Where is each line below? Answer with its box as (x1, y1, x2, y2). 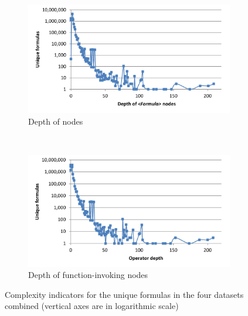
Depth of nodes (28, 115, 83, 127)
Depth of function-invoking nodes (28, 269, 148, 281)
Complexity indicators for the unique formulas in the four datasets (5, 288, 244, 300)
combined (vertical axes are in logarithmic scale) (5, 300, 179, 312)
